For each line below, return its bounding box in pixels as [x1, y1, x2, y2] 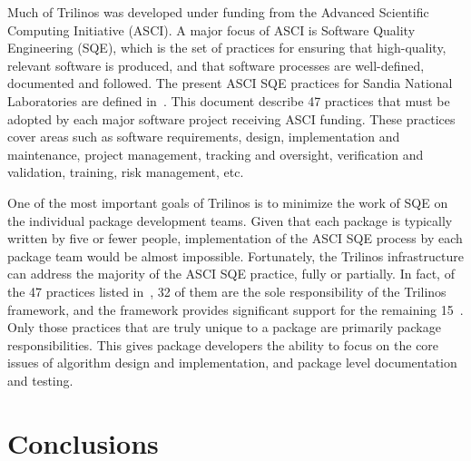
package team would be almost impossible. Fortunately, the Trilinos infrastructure [7, 246, 464, 265]
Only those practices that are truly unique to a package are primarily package [7, 318, 441, 337]
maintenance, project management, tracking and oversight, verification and [7, 144, 424, 163]
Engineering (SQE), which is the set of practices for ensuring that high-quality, [7, 38, 446, 57]
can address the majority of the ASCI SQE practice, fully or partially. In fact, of [7, 264, 455, 283]
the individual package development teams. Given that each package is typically [7, 211, 453, 230]
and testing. [7, 370, 74, 389]
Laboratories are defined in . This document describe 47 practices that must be [7, 91, 450, 110]
